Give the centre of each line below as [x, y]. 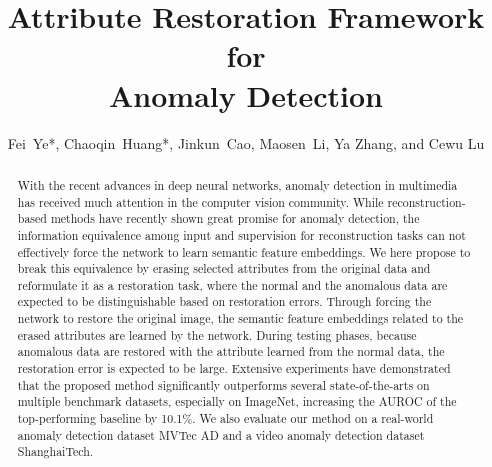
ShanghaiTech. [55, 451]
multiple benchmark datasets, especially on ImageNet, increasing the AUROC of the [237, 401]
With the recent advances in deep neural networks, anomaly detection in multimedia [237, 184]
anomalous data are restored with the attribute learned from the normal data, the [231, 351]
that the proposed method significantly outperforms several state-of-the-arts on [223, 384]
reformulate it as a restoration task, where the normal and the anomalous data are [232, 284]
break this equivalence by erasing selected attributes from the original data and [224, 268]
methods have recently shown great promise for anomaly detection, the [235, 218]
